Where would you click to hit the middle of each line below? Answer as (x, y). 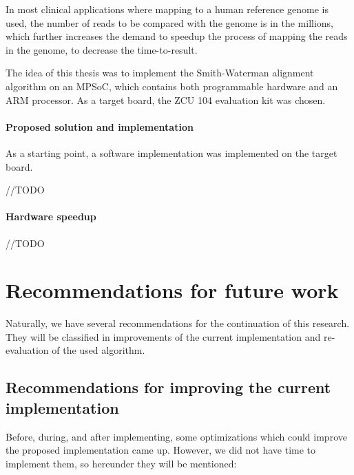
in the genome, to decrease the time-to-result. (102, 49)
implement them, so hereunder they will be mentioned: (121, 463)
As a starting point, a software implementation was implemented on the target (171, 152)
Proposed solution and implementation (100, 126)
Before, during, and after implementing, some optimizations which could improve (176, 436)
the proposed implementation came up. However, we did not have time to (161, 450)
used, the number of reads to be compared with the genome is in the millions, (170, 22)
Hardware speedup (51, 217)
